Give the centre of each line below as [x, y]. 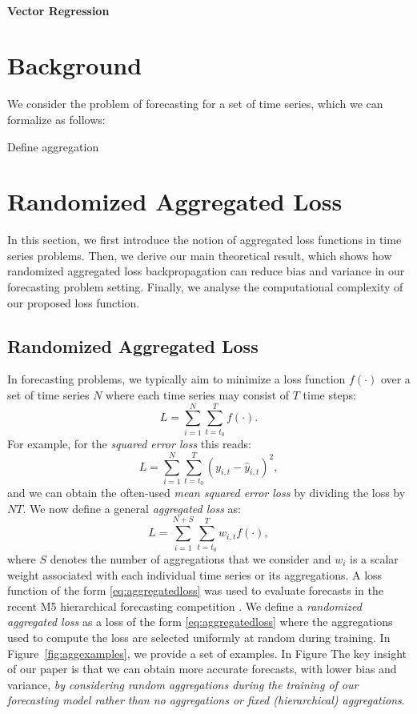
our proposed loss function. [74, 302]
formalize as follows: [56, 119]
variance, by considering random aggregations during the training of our [183, 684]
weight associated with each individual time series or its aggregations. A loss [195, 574]
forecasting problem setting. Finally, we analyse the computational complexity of [205, 287]
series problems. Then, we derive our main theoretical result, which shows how [200, 255]
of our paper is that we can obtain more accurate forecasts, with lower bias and [202, 669]
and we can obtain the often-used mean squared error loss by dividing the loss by [206, 493]
